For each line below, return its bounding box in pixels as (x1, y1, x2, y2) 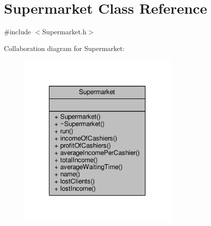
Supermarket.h (42, 26, 87, 37)
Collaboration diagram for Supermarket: (4, 43, 125, 53)
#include (4, 26, 31, 37)
